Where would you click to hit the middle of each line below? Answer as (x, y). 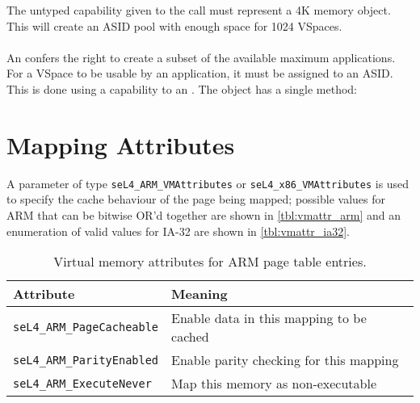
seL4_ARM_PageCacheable (86, 327)
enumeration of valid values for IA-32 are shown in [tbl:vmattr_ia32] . (178, 231)
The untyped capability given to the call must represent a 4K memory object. (199, 10)
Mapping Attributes (121, 144)
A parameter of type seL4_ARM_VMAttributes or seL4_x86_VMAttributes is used (208, 183)
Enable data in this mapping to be (269, 318)
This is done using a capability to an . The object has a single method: (182, 88)
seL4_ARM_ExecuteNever (82, 383)
